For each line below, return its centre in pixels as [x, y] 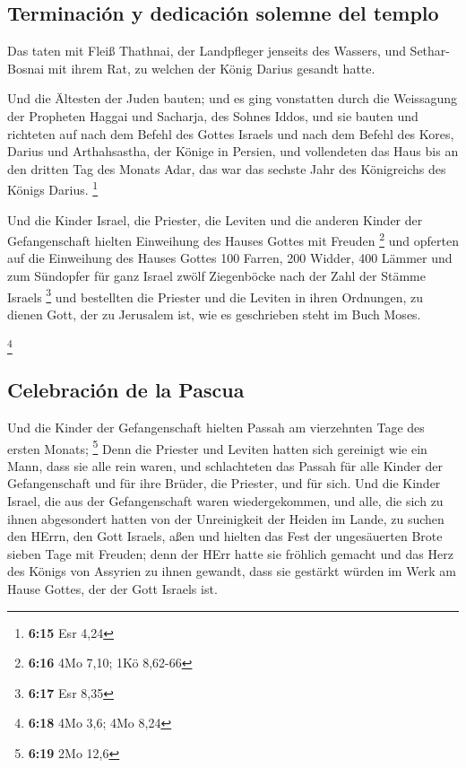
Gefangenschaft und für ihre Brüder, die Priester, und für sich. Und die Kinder [224, 483]
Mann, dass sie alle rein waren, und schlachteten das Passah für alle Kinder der [225, 465]
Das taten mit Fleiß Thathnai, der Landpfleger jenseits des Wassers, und [207, 51]
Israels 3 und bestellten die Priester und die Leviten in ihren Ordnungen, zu [216, 295]
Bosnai [26, 68]
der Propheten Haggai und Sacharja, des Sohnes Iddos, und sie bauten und [213, 115]
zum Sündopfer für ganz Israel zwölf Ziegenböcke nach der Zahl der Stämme [216, 276]
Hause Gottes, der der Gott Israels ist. [112, 589]
